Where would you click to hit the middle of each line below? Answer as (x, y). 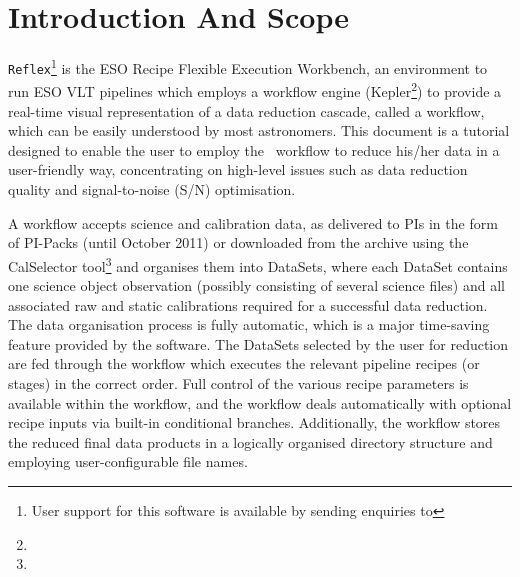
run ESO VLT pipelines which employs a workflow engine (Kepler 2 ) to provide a (255, 90)
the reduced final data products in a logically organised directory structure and (250, 441)
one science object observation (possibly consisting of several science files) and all (256, 285)
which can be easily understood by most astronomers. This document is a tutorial (259, 130)
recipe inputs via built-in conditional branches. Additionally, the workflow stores (254, 422)
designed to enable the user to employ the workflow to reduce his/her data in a (254, 149)
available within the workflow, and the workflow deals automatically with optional (260, 402)
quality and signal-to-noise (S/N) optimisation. (152, 189)
